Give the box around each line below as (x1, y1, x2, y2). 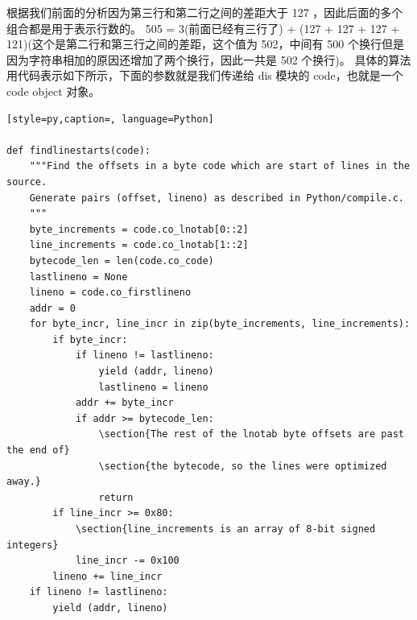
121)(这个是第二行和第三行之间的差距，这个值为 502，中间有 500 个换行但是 (6, 35, 404, 52)
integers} (6, 539, 59, 551)
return (98, 491, 134, 503)
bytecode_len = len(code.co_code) (29, 254, 214, 267)
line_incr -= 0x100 (75, 555, 180, 567)
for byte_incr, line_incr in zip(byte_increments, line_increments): (29, 318, 411, 330)
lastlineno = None (29, 271, 128, 283)
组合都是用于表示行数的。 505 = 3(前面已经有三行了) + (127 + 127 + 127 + (6, 19, 400, 36)
